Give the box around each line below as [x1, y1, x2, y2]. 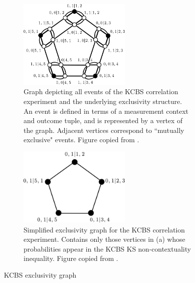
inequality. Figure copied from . [24, 253, 118, 263]
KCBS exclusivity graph [4, 269, 77, 280]
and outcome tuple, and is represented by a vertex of [24, 115, 183, 126]
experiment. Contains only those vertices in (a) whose [24, 234, 185, 244]
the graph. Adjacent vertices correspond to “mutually [24, 125, 184, 135]
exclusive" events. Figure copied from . [24, 134, 139, 145]
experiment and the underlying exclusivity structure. [24, 96, 182, 106]
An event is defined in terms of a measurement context [24, 105, 189, 116]
